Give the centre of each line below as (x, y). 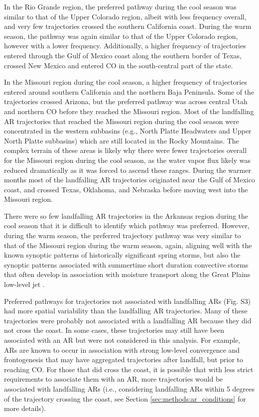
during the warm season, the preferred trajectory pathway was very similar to (123, 235)
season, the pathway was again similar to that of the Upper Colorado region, (121, 36)
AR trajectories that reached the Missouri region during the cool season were (122, 121)
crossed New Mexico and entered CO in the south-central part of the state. (119, 65)
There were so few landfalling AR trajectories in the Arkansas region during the (126, 215)
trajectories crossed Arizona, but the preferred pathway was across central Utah (126, 101)
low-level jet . (24, 284)
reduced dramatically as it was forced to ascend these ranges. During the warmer (128, 170)
